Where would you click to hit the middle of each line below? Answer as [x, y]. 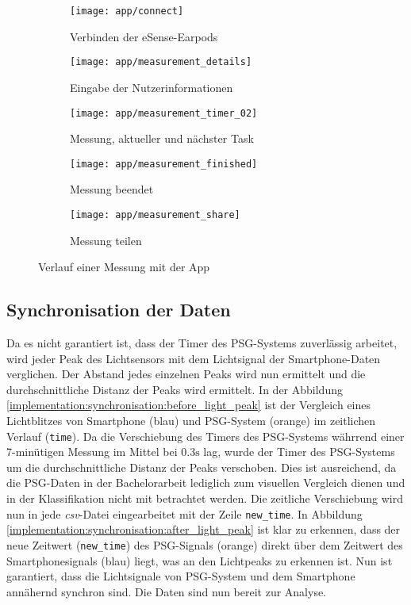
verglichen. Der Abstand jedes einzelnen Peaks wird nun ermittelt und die [186, 374]
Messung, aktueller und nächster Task [162, 138]
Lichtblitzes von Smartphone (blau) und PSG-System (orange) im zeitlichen [191, 421]
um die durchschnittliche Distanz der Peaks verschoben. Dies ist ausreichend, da [202, 467]
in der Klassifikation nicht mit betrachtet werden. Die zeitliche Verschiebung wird [205, 498]
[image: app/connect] [127, 11]
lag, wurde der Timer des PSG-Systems [299, 452]
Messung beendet [112, 189]
